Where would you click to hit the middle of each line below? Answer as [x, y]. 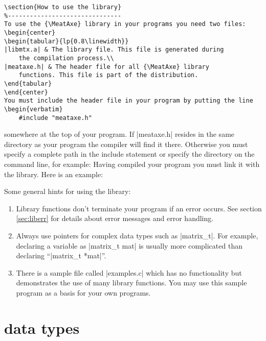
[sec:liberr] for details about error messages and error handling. [115, 218]
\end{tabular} [28, 83]
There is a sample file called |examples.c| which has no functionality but [129, 272]
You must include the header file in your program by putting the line [129, 101]
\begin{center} [30, 32]
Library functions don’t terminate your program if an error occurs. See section [139, 208]
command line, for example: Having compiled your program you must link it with [132, 164]
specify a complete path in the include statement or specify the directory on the [129, 154]
